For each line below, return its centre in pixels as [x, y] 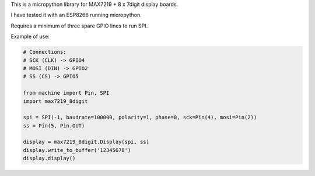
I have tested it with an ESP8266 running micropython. [76, 15]
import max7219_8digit [55, 101]
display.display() [49, 158]
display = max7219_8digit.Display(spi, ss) [86, 142]
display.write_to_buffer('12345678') [77, 150]
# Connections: [45, 52]
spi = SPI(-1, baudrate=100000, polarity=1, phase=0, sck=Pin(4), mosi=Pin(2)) [140, 118]
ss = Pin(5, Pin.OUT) [54, 125]
